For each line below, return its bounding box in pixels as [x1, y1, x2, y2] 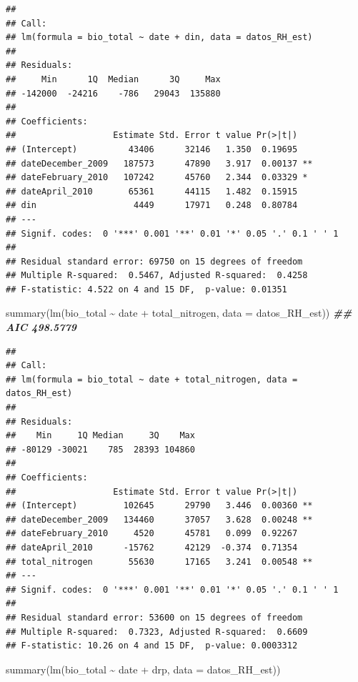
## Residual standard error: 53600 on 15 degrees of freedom [6, 612, 303, 623]
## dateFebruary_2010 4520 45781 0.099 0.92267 [6, 528, 298, 539]
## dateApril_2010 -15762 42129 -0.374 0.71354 [6, 542, 298, 553]
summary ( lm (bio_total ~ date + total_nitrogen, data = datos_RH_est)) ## [6, 305, 352, 320]
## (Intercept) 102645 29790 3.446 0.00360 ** [6, 500, 313, 511]
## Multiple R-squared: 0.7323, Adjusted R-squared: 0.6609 [6, 626, 308, 637]
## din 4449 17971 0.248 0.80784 [6, 200, 298, 211]
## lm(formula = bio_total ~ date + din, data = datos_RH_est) [6, 32, 313, 43]
